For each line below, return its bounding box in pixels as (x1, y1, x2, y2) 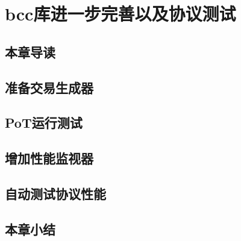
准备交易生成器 (5, 78, 93, 96)
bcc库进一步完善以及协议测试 (5, 1, 236, 26)
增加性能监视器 (5, 149, 93, 167)
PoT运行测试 (5, 113, 83, 132)
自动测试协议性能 (5, 184, 106, 202)
